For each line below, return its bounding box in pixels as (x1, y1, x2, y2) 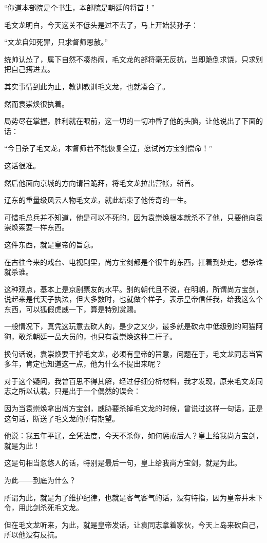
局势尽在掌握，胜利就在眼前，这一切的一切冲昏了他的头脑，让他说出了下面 (4, 115, 256, 126)
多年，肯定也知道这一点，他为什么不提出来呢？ (4, 358, 162, 369)
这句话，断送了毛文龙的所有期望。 (4, 413, 119, 423)
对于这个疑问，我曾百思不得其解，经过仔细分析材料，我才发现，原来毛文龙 (4, 375, 256, 386)
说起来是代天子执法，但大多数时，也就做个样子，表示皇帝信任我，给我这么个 (4, 294, 263, 304)
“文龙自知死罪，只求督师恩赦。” (4, 36, 108, 47)
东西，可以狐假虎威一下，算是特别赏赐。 (4, 303, 141, 314)
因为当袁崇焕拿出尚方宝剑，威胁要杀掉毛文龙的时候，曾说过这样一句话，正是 (4, 403, 263, 414)
